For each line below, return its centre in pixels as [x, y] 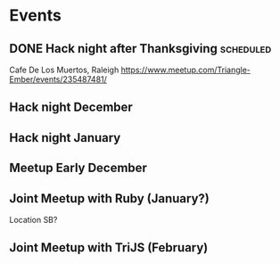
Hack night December [71, 107]
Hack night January [65, 138]
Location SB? [33, 219]
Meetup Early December [78, 168]
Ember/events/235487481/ [58, 79]
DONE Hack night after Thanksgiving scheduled [140, 49]
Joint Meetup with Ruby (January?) [109, 198]
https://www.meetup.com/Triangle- [186, 70]
